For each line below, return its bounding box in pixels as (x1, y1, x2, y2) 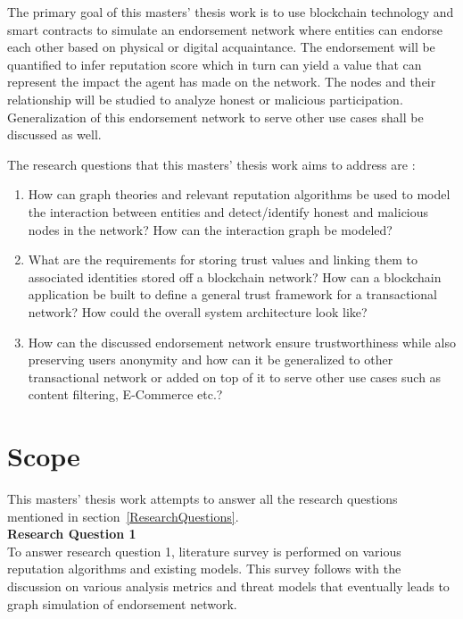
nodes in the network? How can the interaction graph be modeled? (28, 220, 393, 238)
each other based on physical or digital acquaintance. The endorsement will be (7, 38, 435, 56)
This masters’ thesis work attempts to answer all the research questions (7, 489, 398, 507)
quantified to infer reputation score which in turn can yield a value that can (7, 54, 422, 73)
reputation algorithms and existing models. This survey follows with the (7, 559, 401, 578)
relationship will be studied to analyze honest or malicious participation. (7, 89, 403, 108)
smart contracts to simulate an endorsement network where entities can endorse (7, 20, 442, 38)
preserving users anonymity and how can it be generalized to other (28, 350, 393, 369)
